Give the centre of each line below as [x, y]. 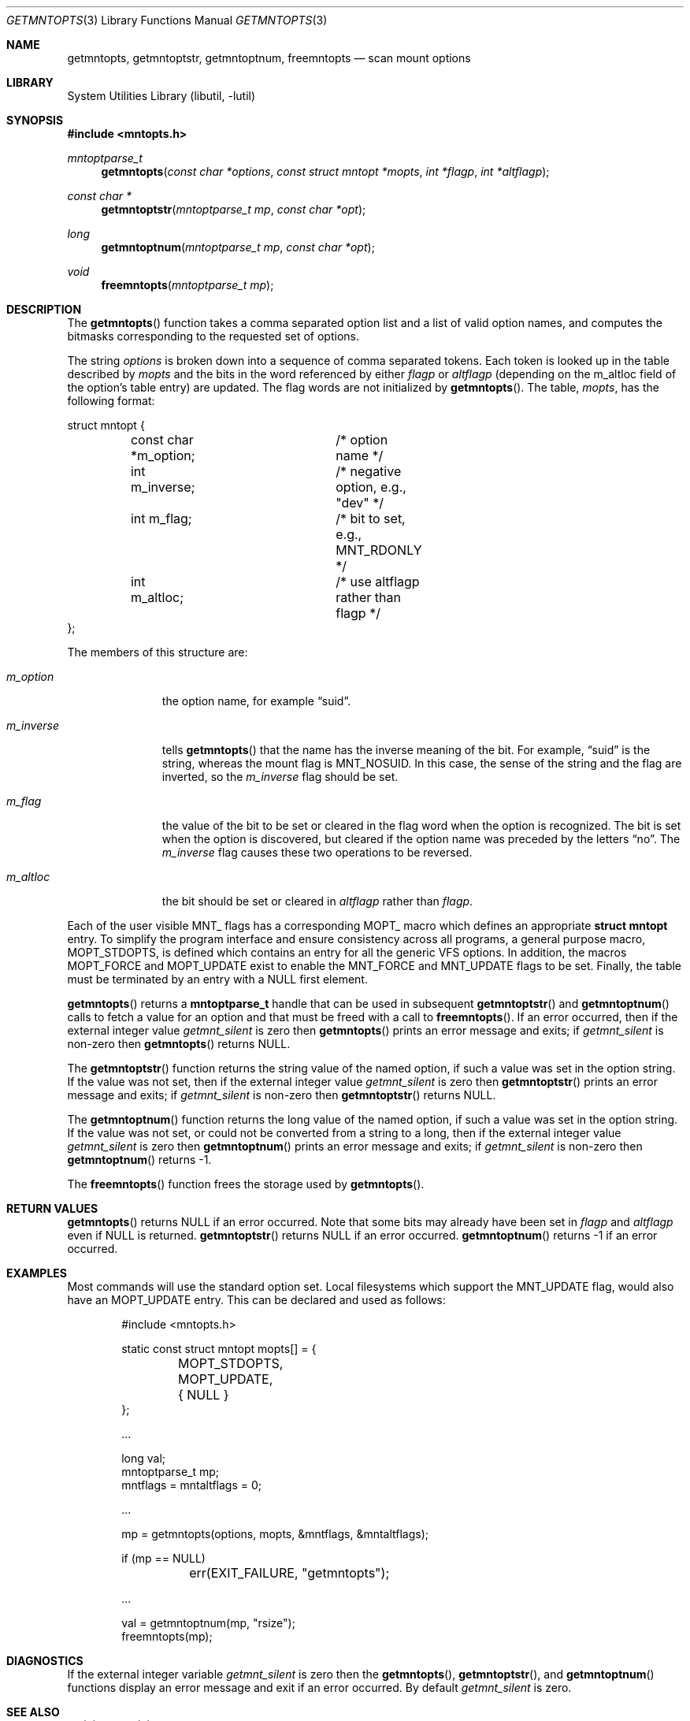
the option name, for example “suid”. [256, 701]
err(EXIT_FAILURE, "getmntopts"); [289, 1573]
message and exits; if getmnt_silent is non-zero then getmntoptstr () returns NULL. [282, 1095]
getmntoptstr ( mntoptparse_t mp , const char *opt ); [234, 209]
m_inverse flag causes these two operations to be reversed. [317, 852]
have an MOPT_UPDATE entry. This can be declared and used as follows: [256, 1300]
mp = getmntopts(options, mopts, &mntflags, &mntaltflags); [275, 1534]
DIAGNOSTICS [45, 1661]
